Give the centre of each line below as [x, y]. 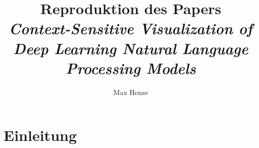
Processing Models [131, 68]
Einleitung [40, 135]
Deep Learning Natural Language [131, 48]
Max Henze [131, 92]
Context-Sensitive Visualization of [131, 28]
